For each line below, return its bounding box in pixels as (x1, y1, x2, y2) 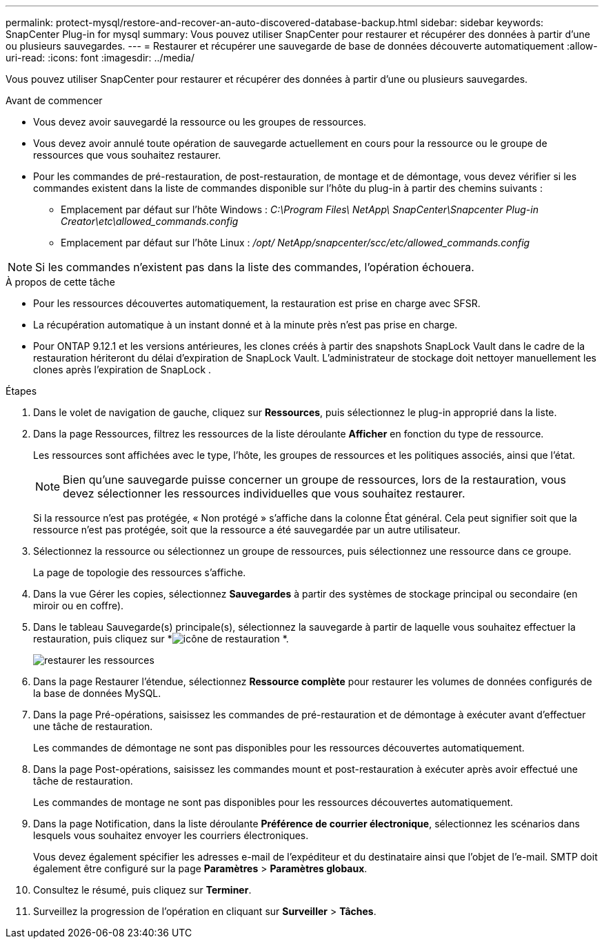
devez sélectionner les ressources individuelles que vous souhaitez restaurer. (63, 486, 465, 500)
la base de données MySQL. (33, 687, 161, 699)
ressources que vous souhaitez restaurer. (33, 149, 221, 161)
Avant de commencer (6, 95, 103, 106)
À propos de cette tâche (6, 276, 115, 288)
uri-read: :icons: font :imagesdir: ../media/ (6, 52, 194, 63)
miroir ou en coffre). (33, 600, 124, 611)
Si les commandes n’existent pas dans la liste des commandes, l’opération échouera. (35, 260, 474, 274)
